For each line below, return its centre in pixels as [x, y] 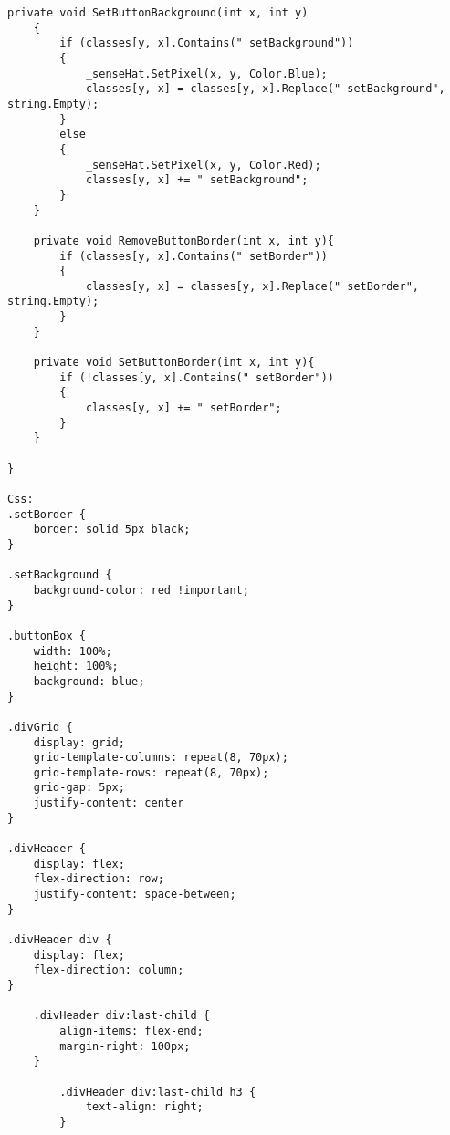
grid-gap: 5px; [79, 788]
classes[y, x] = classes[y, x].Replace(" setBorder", [252, 286]
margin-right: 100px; [125, 1046]
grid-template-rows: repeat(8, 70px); [151, 772]
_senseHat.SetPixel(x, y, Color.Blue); [206, 73]
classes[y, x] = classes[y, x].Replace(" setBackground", [265, 89]
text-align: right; [144, 1107]
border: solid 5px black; [112, 530]
